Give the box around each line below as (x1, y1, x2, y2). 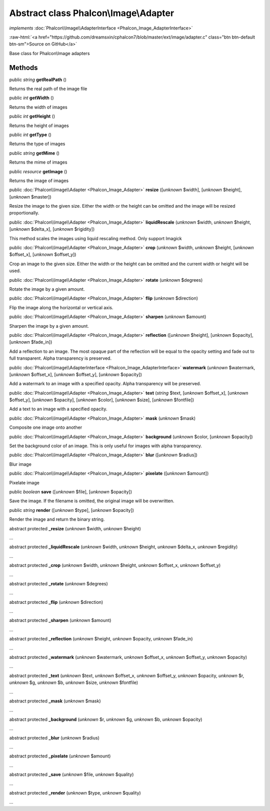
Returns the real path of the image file (9, 86, 87, 92)
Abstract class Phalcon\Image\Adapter (9, 8, 174, 19)
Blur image (9, 461, 32, 467)
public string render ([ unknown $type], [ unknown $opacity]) (9, 507, 134, 513)
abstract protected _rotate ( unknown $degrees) (9, 580, 108, 586)
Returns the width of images (9, 104, 67, 110)
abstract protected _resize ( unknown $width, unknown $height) (9, 525, 141, 531)
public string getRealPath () (9, 77, 67, 83)
